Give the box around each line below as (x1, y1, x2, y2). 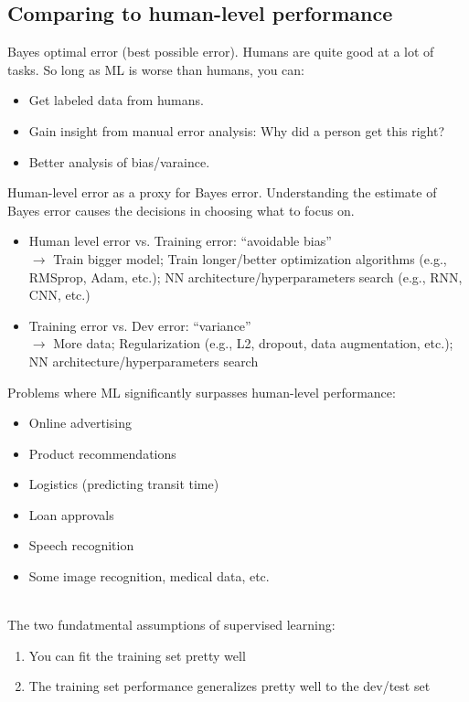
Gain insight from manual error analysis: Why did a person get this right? (28, 121, 444, 140)
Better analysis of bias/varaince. (28, 152, 210, 171)
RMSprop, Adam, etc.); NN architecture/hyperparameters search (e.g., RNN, (28, 267, 463, 286)
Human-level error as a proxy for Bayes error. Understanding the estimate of (7, 183, 437, 202)
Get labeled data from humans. (28, 90, 204, 110)
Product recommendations (28, 443, 176, 463)
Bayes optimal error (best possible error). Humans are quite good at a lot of (7, 42, 434, 61)
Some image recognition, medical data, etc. (28, 567, 270, 586)
